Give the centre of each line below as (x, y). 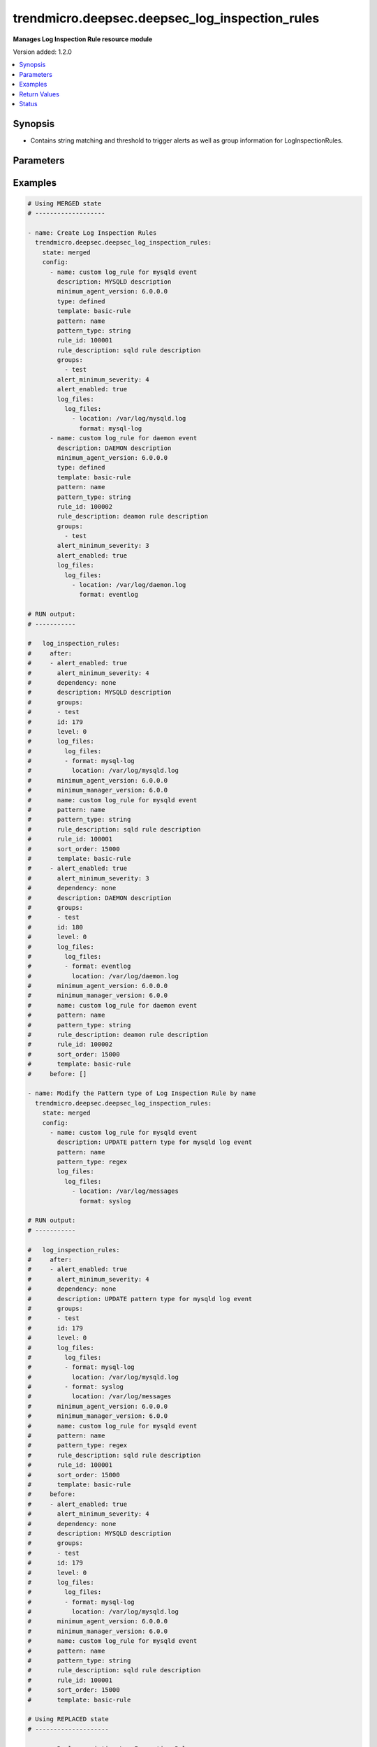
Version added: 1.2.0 (43, 52)
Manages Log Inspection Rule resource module (83, 39)
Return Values (39, 94)
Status (28, 103)
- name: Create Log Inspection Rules (92, 233)
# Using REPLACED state (68, 1719)
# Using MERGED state (65, 203)
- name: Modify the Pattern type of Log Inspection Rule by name (142, 1093)
